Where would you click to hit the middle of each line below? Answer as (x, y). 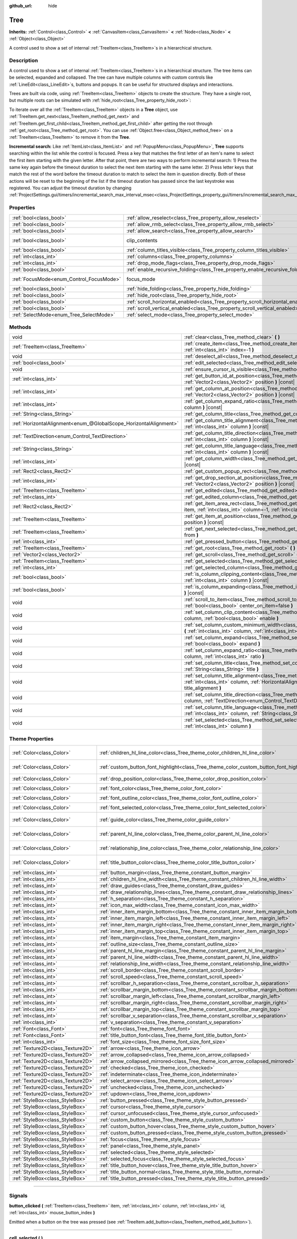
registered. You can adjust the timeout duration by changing (70, 188)
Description (24, 60)
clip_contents (142, 240)
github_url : (21, 6)
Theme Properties (31, 738)
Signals (18, 1196)
